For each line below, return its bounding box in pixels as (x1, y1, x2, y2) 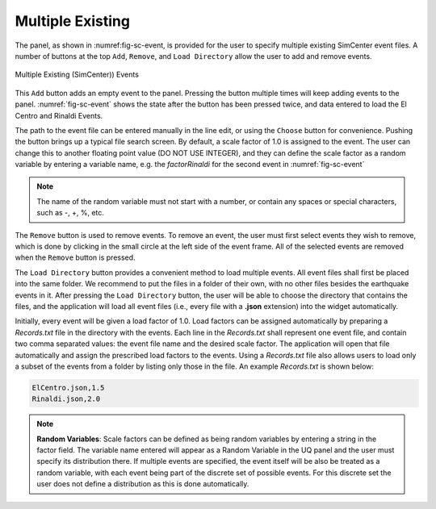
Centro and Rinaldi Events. (15, 111, 103, 120)
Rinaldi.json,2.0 (31, 394, 101, 403)
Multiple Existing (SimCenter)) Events (15, 69, 139, 80)
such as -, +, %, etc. (36, 208, 105, 218)
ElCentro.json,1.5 (31, 383, 105, 392)
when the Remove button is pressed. (15, 252, 136, 262)
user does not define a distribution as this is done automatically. (36, 479, 249, 489)
